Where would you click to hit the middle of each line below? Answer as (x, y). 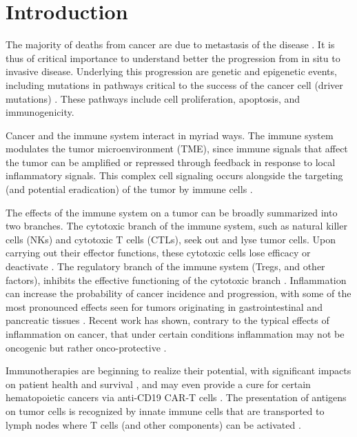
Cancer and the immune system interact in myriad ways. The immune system (170, 135)
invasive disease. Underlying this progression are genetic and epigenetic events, (171, 71)
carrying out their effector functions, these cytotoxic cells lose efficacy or (158, 253)
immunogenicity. (40, 112)
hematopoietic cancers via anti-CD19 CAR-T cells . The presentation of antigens (176, 397)
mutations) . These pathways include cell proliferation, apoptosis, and (153, 98)
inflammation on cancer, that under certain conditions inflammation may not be (175, 334)
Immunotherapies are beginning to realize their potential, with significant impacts (178, 370)
